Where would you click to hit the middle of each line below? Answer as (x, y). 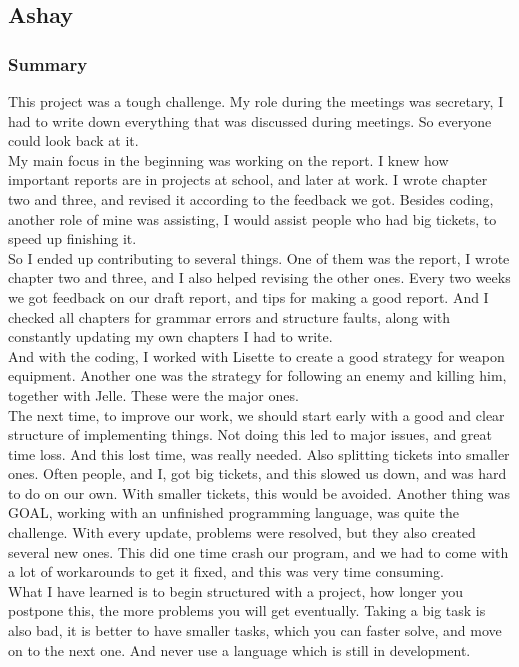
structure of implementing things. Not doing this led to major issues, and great (250, 434)
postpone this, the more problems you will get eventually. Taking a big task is (247, 610)
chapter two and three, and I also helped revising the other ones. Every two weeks (259, 277)
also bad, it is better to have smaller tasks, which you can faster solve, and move (255, 630)
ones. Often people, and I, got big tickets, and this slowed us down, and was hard (257, 473)
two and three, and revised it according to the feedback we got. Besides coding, (251, 198)
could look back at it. (73, 140)
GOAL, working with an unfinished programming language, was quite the (233, 512)
